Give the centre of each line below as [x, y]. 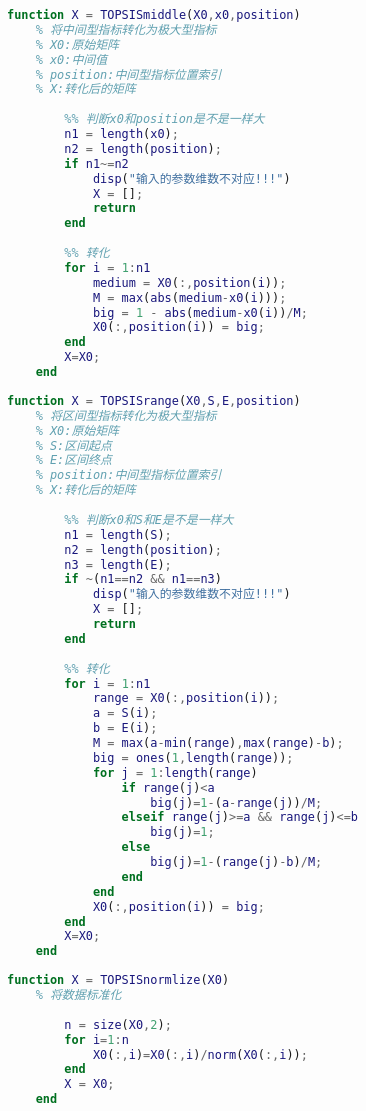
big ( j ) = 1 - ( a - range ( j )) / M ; [236, 802]
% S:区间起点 [73, 445]
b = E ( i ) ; [125, 728]
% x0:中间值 [71, 59]
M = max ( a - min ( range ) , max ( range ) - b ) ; [218, 743]
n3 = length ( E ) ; [118, 564]
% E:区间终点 [73, 460]
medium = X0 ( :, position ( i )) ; [189, 282]
